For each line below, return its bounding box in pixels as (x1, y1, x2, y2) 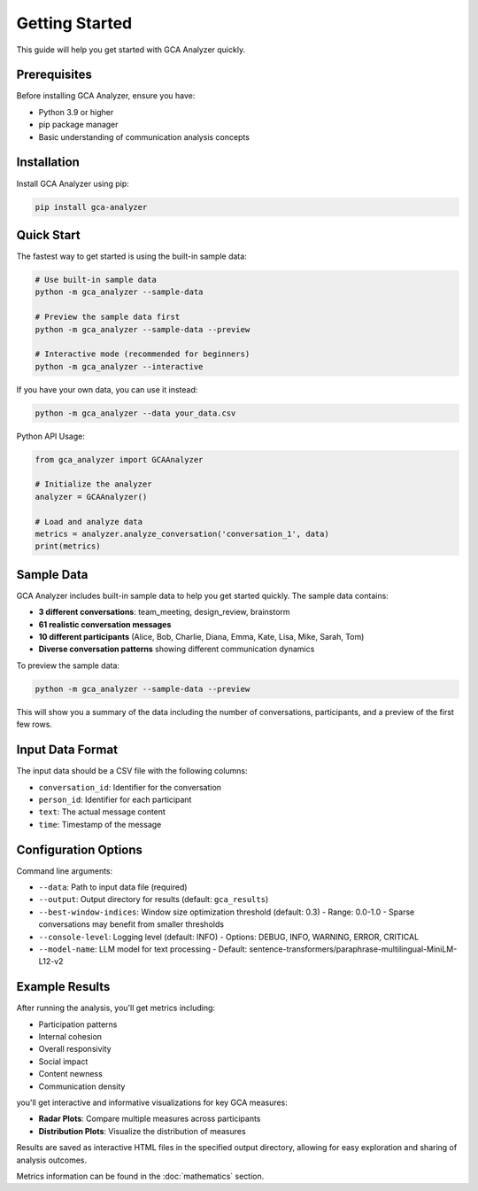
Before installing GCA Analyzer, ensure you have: (16, 90, 196, 101)
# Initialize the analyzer (35, 479, 152, 489)
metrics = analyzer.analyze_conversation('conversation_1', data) (35, 529, 329, 540)
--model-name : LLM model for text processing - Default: (38, 944, 248, 954)
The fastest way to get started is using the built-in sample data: (16, 251, 247, 261)
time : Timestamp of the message (38, 819, 162, 829)
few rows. (16, 719, 53, 730)
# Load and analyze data (35, 517, 143, 526)
